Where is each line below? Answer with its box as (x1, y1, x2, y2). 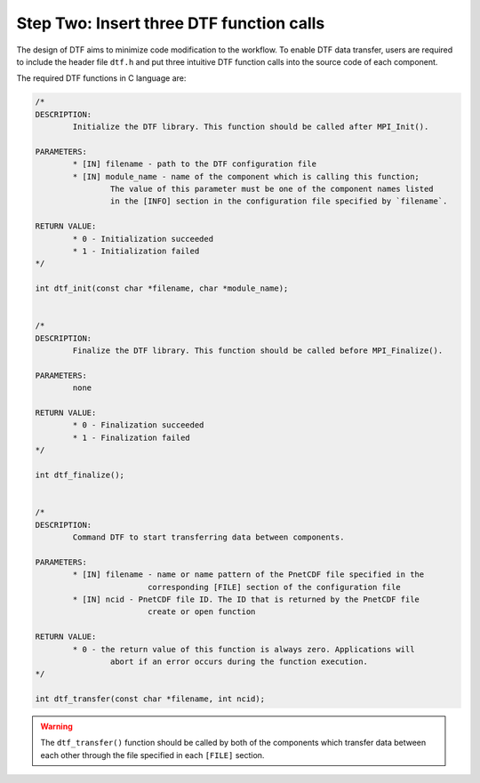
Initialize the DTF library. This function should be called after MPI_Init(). (72, 122, 429, 132)
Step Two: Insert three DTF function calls (16, 13, 325, 33)
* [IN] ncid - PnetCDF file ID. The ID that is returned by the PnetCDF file (72, 594, 420, 604)
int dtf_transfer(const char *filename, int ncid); (35, 694, 266, 704)
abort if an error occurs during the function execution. (109, 656, 369, 667)
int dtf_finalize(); (35, 470, 124, 480)
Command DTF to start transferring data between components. (72, 531, 345, 542)
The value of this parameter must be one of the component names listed (109, 184, 435, 195)
